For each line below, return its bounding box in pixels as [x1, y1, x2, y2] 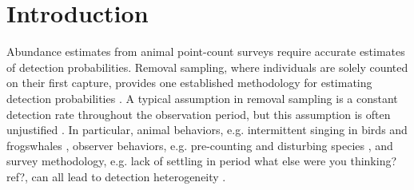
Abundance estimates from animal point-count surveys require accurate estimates [6, 43, 405, 60]
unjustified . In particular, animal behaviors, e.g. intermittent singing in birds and [6, 121, 408, 138]
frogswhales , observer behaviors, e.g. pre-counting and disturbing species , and [6, 137, 393, 153]
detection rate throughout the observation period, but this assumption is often [6, 105, 391, 122]
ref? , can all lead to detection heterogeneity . [6, 168, 226, 184]
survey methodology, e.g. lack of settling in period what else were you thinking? [6, 152, 397, 169]
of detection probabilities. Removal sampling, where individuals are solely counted [6, 58, 408, 75]
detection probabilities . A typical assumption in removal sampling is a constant [6, 89, 398, 106]
